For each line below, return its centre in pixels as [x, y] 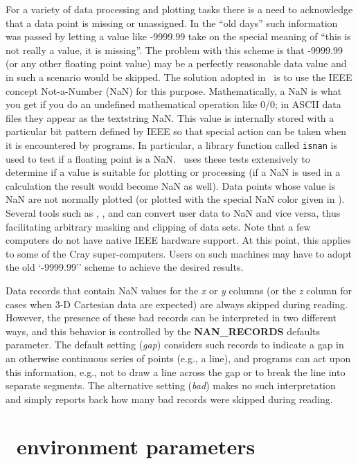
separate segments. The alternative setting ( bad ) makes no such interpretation [171, 385]
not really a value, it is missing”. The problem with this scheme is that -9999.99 [174, 50]
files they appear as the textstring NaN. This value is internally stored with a [170, 117]
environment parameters [136, 446]
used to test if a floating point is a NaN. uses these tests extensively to [158, 158]
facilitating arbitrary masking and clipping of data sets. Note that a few [158, 226]
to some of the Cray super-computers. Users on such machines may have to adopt [179, 253]
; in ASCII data [308, 104]
